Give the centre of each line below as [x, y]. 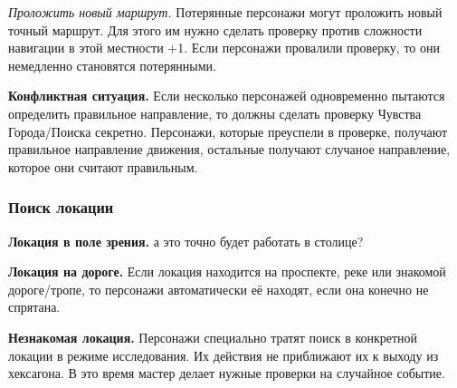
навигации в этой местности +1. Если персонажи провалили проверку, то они [224, 48]
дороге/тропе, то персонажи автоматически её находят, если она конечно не [219, 289]
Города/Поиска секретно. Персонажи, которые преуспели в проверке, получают [228, 131]
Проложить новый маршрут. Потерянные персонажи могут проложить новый [225, 12]
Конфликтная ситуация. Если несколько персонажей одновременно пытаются [227, 96]
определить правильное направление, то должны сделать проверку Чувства [215, 113]
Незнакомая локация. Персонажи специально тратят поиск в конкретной [213, 337]
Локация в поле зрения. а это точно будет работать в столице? [186, 241]
